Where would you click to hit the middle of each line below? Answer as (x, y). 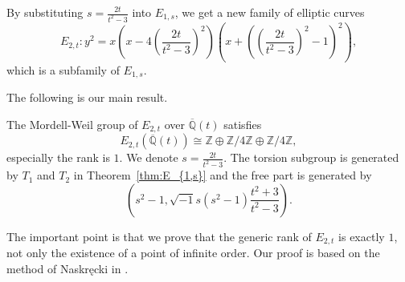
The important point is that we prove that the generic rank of (159, 236)
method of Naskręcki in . (67, 268)
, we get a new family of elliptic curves (270, 12)
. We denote (149, 157)
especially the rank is (58, 157)
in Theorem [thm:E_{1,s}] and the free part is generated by (223, 175)
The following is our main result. (87, 97)
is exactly (362, 236)
